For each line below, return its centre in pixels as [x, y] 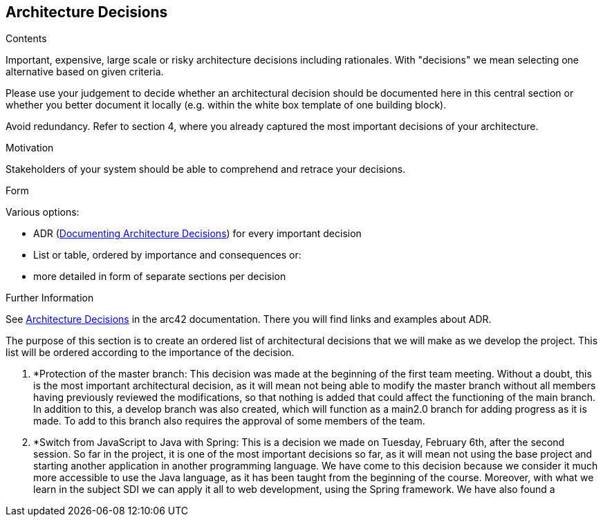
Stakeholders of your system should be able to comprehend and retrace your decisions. [206, 169]
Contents [26, 39]
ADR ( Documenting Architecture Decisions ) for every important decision [197, 234]
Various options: [43, 212]
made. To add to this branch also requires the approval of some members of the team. [229, 421]
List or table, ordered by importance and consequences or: [167, 255]
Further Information [50, 298]
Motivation [30, 148]
